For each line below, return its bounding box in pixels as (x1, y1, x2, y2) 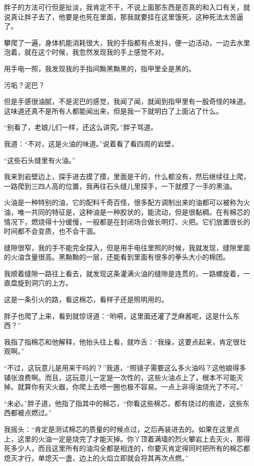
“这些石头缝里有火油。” (4, 155, 76, 165)
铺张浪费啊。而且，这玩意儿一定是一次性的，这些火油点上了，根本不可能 (4, 372, 236, 382)
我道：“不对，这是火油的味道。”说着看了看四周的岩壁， (4, 138, 178, 148)
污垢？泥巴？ (4, 80, 45, 90)
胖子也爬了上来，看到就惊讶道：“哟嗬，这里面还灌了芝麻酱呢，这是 (4, 310, 219, 321)
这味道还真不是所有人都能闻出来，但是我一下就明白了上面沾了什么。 (4, 105, 223, 116)
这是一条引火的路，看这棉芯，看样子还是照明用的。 (4, 294, 168, 304)
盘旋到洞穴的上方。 (10, 278, 72, 288)
